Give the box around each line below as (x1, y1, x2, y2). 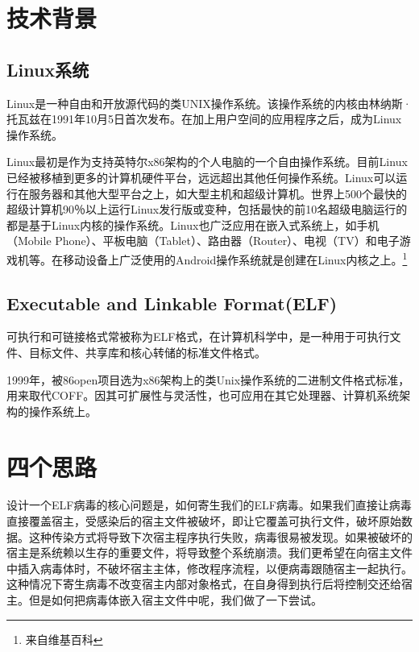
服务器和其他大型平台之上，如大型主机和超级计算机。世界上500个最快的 (28, 185, 407, 201)
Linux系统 (6, 56, 89, 81)
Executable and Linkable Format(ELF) (6, 290, 338, 315)
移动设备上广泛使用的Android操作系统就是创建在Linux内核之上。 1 (62, 248, 408, 268)
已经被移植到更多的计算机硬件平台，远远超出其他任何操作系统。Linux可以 (6, 168, 396, 185)
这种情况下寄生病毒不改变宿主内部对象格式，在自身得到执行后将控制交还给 (6, 575, 401, 592)
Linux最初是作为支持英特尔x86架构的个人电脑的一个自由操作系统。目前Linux (6, 153, 408, 170)
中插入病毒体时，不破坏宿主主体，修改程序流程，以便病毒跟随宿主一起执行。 (6, 559, 413, 576)
